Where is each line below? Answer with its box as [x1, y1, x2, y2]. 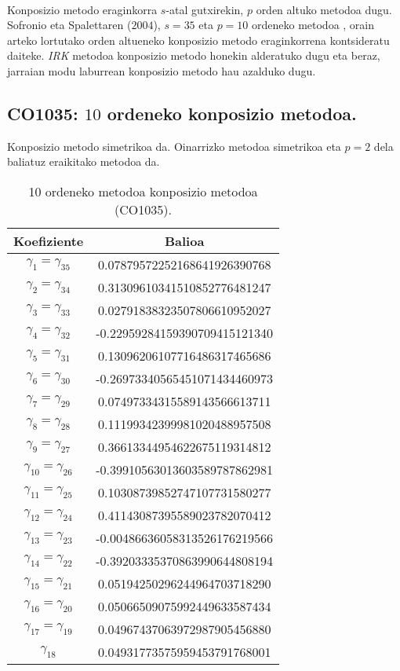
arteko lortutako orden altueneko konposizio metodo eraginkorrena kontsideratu [7, 31, 390, 48]
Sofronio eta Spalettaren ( [7, 16, 132, 33]
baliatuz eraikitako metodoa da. [7, 153, 160, 170]
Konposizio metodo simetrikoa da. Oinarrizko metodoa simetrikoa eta [7, 137, 341, 154]
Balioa [164, 231, 205, 250]
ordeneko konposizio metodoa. [107, 101, 357, 125]
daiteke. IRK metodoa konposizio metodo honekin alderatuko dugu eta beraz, [7, 47, 380, 64]
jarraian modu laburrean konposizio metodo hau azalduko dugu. [7, 62, 316, 79]
